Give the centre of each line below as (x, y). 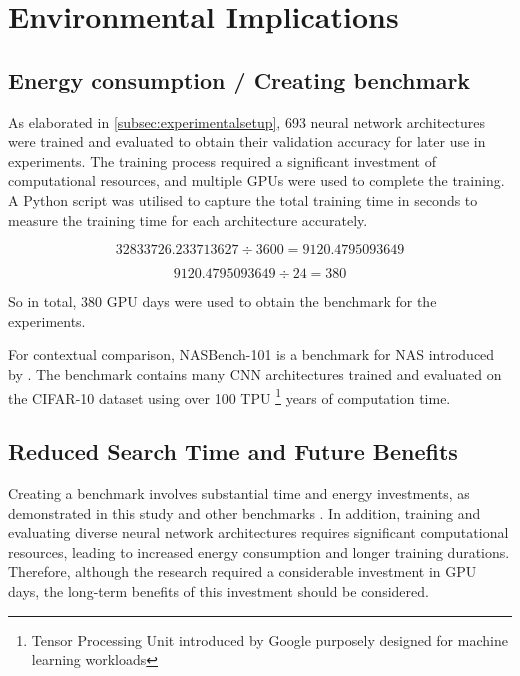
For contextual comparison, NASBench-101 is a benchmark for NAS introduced (251, 354)
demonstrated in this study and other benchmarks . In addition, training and (244, 512)
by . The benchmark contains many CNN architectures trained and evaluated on (255, 373)
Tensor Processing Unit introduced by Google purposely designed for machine (269, 639)
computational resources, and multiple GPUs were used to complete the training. (256, 180)
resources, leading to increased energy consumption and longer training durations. (259, 551)
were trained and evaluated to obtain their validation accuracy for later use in (247, 141)
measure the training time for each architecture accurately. (188, 219)
